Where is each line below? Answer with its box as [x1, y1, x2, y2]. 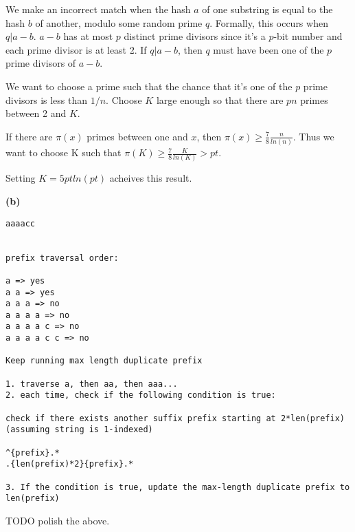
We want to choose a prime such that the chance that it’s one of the [5, 78, 293, 93]
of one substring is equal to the [202, 2, 333, 16]
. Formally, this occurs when [209, 15, 328, 30]
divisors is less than [5, 92, 88, 107]
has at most [63, 29, 113, 43]
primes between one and [87, 129, 188, 143]
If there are [5, 129, 53, 143]
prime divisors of [5, 56, 76, 70]
